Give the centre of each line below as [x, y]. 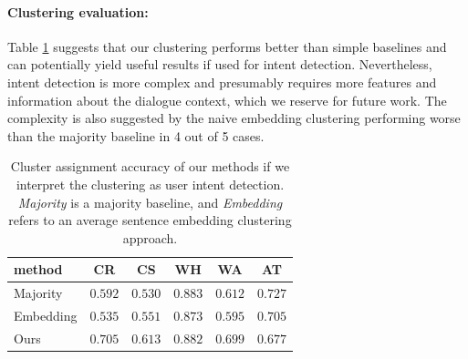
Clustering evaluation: [78, 11]
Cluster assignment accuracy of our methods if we [150, 166]
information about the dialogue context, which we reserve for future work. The [227, 100]
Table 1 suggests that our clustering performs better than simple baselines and [227, 46]
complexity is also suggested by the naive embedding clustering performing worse [234, 118]
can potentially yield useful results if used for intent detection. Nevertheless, [220, 64]
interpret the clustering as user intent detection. [150, 184]
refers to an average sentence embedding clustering [150, 220]
